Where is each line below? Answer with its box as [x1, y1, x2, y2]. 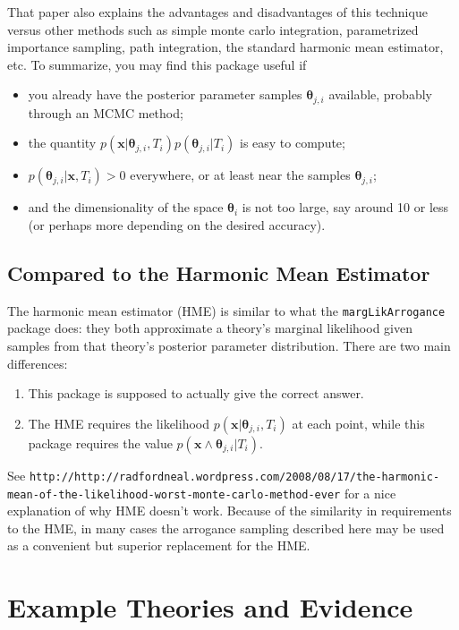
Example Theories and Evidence [7, 589, 413, 626]
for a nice [344, 483, 396, 502]
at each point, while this [292, 413, 425, 432]
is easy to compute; [240, 133, 345, 152]
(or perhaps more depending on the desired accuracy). [28, 216, 326, 234]
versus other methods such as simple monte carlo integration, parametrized [7, 20, 419, 38]
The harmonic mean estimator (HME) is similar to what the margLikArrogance [7, 301, 446, 319]
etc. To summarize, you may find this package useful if [7, 55, 307, 73]
